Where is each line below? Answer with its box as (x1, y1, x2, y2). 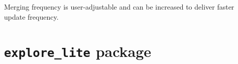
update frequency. (4, 11, 59, 22)
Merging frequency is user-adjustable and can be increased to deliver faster (4, 2, 234, 12)
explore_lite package (4, 41, 152, 61)
